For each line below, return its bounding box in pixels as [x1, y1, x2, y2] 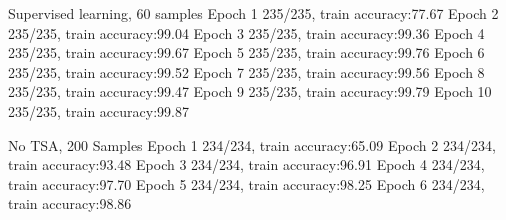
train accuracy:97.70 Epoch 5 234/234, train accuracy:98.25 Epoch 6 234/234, [8, 173, 485, 194]
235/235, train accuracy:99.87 [8, 100, 189, 121]
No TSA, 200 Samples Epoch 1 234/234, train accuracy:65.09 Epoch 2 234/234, [8, 134, 496, 155]
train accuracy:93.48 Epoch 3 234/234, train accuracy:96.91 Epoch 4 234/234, [8, 154, 485, 175]
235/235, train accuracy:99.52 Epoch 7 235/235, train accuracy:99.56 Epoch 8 [8, 61, 485, 82]
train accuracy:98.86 [8, 193, 132, 214]
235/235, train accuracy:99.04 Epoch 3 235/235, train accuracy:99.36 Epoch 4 [8, 22, 485, 43]
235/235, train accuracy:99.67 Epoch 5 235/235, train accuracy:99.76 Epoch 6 [8, 42, 485, 63]
